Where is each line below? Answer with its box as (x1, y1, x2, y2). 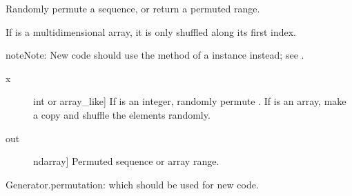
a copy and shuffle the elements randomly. (33, 107, 211, 121)
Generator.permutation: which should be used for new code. (6, 177, 259, 191)
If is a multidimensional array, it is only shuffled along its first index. (6, 24, 296, 39)
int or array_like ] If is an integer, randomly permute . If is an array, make (33, 94, 346, 108)
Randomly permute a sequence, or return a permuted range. (6, 1, 260, 15)
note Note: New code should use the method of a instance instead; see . (6, 48, 304, 62)
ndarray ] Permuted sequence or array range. (33, 154, 219, 168)
